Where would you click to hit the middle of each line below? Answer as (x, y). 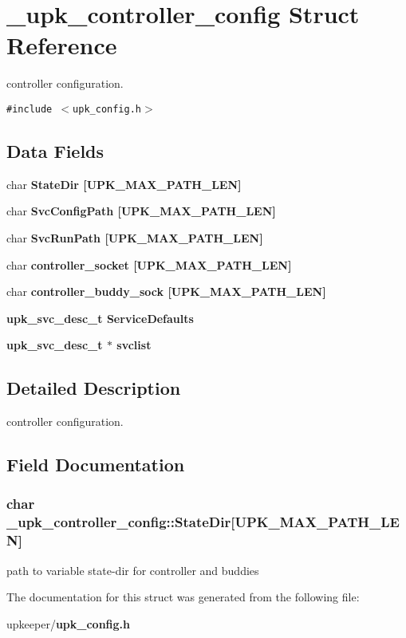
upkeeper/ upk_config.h (69, 623)
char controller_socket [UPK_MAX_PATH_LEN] (149, 264)
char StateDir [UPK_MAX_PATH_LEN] (124, 184)
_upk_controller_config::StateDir (119, 522)
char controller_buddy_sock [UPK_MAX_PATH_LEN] (166, 291)
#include (30, 109)
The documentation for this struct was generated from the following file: (183, 597)
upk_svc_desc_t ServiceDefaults (100, 318)
